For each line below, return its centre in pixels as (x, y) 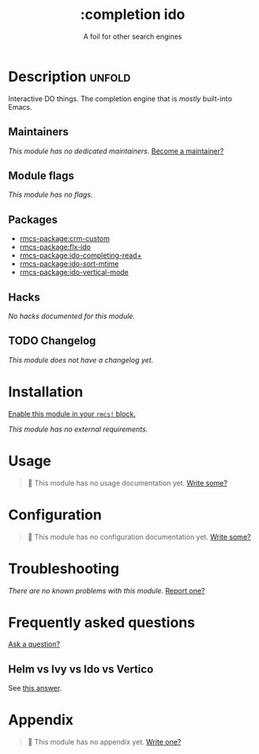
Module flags (41, 175)
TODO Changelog (52, 341)
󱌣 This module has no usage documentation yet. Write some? (127, 483)
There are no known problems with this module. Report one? (107, 590)
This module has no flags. (51, 194)
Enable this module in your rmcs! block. (72, 413)
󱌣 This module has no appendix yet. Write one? (104, 742)
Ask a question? (34, 644)
